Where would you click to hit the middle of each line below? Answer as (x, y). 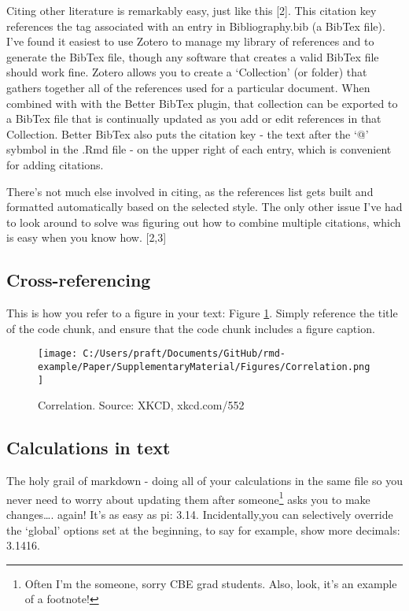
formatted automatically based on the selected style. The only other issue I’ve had (204, 207)
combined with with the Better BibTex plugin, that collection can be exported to (202, 103)
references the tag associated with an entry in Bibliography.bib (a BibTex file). (196, 26)
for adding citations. (55, 164)
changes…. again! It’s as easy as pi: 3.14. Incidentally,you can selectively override (200, 514)
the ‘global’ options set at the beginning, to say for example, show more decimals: (203, 530)
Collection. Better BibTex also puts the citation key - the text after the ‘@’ (188, 133)
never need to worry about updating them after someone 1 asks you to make (188, 498)
